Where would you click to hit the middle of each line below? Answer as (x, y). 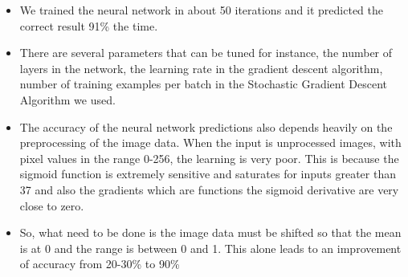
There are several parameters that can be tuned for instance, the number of (206, 53)
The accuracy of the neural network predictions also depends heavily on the (206, 126)
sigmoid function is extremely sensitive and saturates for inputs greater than (208, 174)
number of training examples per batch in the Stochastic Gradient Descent (204, 84)
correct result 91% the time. (89, 25)
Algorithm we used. (67, 99)
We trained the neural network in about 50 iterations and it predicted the (201, 10)
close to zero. (52, 205)
